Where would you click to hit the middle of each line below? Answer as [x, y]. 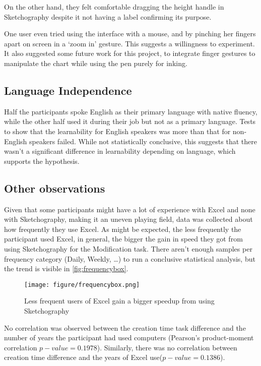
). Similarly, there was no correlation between [167, 347]
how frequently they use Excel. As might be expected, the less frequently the [123, 229]
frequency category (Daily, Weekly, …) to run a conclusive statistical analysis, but [130, 258]
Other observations [55, 188]
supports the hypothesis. [42, 161]
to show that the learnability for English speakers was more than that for [117, 131]
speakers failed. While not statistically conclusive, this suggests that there [143, 141]
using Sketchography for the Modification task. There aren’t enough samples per [128, 248]
